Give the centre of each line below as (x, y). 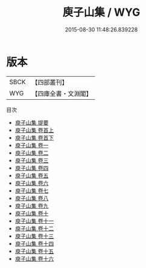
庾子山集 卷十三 (34, 236)
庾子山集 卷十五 (34, 251)
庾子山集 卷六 (32, 183)
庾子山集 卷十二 (34, 228)
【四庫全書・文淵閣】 (62, 93)
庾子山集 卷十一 (34, 221)
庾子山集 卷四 (32, 168)
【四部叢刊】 (50, 82)
